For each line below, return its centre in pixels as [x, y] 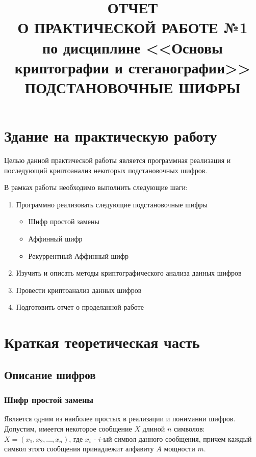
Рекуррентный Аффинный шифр [78, 256]
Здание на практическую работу [111, 136]
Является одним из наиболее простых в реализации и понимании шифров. [120, 419]
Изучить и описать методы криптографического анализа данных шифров [129, 273]
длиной [154, 428]
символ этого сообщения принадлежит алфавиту [79, 449]
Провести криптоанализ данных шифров [79, 290]
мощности [180, 449]
